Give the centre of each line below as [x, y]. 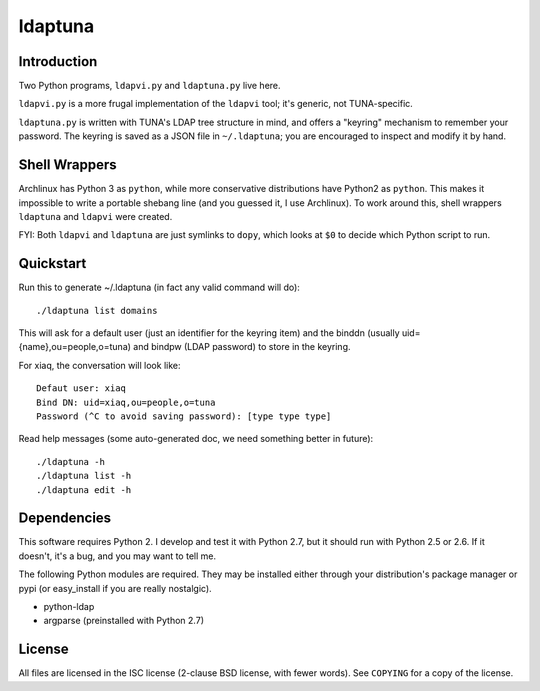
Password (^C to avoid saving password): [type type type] [184, 416]
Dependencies [65, 518]
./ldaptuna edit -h [84, 489]
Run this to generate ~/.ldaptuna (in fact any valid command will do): [159, 287]
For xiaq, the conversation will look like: [99, 365]
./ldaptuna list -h [84, 476]
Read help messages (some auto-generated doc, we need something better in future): [196, 439]
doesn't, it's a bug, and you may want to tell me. [117, 556]
